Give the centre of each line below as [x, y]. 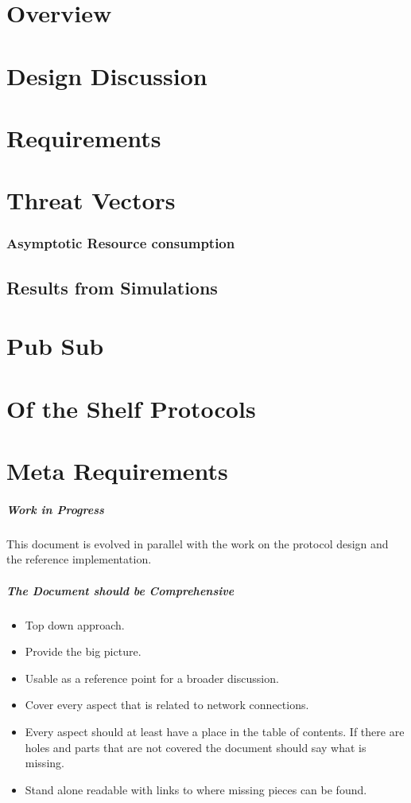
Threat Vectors [91, 200]
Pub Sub [55, 346]
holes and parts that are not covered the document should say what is [196, 747]
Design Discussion [107, 75]
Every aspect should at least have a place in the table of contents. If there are [215, 731]
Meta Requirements [117, 471]
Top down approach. [75, 624]
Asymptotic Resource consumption [121, 243]
